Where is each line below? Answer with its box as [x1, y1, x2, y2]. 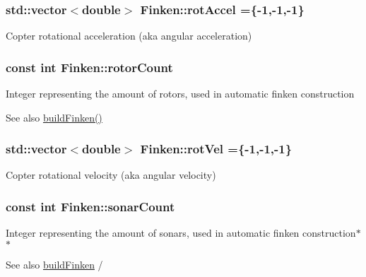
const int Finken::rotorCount [6, 58, 173, 76]
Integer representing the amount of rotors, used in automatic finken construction [6, 86, 355, 101]
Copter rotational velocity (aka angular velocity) [6, 167, 216, 182]
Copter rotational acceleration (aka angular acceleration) [6, 28, 252, 43]
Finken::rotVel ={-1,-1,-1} [140, 140, 293, 158]
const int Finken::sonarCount [6, 197, 175, 215]
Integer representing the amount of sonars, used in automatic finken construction [6, 225, 356, 240]
